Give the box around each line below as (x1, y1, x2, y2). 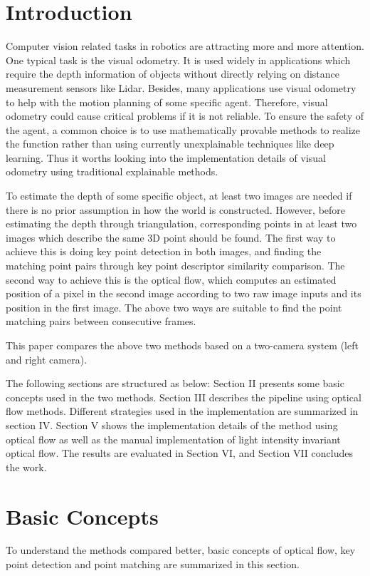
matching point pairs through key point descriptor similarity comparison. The (6, 258, 345, 273)
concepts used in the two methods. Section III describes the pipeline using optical (6, 389, 361, 404)
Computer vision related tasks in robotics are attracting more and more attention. (6, 38, 364, 53)
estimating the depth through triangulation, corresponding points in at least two (6, 216, 357, 231)
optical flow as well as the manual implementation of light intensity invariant (6, 431, 341, 446)
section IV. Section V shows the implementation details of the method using (6, 417, 338, 432)
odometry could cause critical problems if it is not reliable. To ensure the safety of (6, 108, 364, 123)
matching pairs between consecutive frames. (6, 314, 196, 329)
